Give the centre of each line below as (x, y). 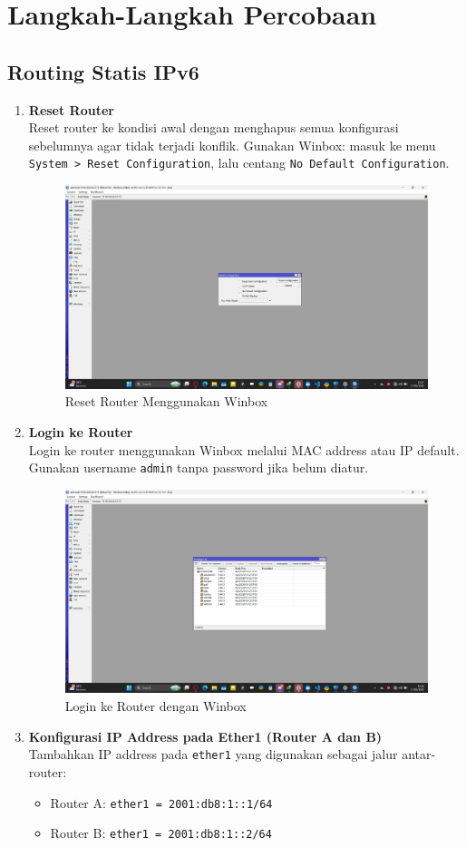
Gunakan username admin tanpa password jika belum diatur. (199, 467)
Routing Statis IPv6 (103, 71)
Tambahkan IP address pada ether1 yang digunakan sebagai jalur (213, 754)
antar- (419, 754)
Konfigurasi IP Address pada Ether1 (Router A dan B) (205, 736)
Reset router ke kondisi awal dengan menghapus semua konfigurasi (214, 127)
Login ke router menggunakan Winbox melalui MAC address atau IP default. (244, 449)
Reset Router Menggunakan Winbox (166, 401)
